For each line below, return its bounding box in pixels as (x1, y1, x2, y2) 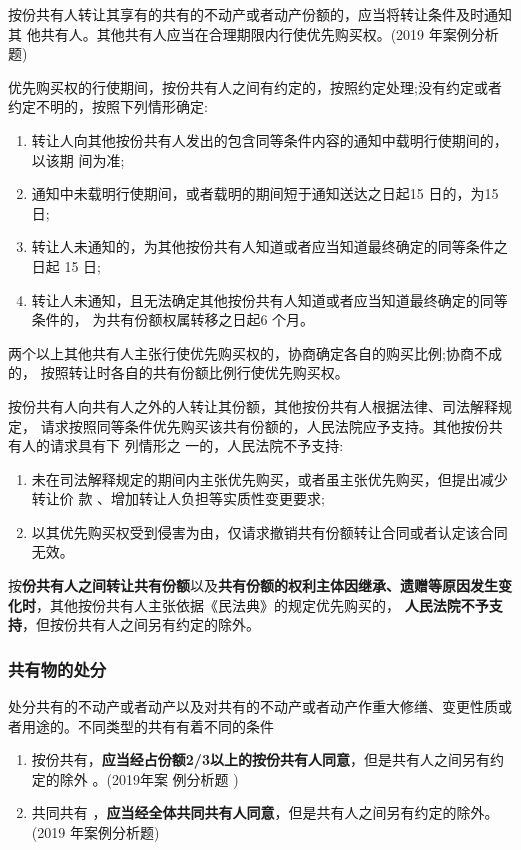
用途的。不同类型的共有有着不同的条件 (21, 715, 274, 736)
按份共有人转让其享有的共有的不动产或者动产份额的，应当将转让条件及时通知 (8, 4, 512, 24)
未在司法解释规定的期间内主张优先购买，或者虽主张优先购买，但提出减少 (31, 468, 508, 489)
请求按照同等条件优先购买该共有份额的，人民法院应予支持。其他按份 (40, 415, 489, 436)
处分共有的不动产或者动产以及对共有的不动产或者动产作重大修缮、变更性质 (8, 696, 498, 717)
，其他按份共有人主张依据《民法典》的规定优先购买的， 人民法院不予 (36, 594, 489, 615)
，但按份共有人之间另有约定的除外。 (22, 614, 260, 635)
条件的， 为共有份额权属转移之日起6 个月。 (31, 309, 315, 330)
